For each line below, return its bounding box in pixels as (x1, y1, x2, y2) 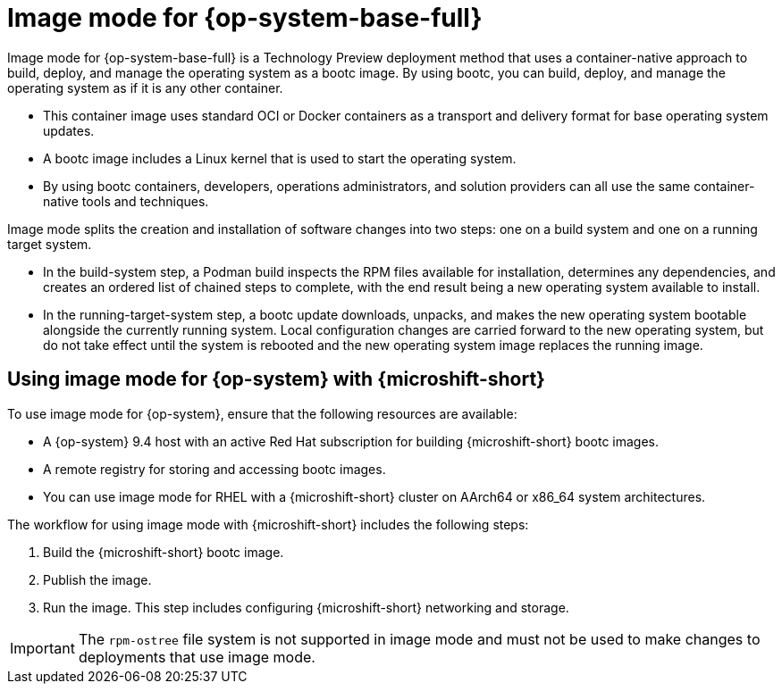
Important (10, 638, 75, 657)
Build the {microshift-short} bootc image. (43, 544, 284, 560)
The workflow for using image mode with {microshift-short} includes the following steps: (7, 516, 529, 532)
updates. (43, 122, 95, 138)
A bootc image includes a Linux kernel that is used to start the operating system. (43, 150, 517, 166)
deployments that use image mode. (78, 647, 315, 666)
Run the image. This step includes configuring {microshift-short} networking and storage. (43, 599, 569, 615)
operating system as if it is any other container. (7, 79, 283, 96)
